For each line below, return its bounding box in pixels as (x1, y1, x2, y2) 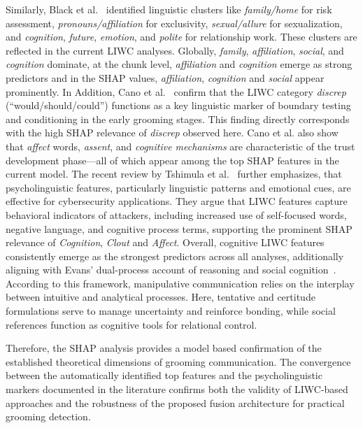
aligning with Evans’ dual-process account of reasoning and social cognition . (6, 262, 336, 277)
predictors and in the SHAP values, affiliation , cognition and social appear (6, 70, 325, 85)
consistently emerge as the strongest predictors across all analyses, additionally (6, 248, 344, 263)
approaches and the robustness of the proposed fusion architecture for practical (6, 395, 345, 410)
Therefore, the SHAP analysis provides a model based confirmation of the (6, 341, 322, 355)
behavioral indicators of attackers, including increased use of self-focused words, (6, 207, 347, 222)
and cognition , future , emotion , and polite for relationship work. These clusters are (6, 29, 357, 44)
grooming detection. (6, 409, 91, 424)
